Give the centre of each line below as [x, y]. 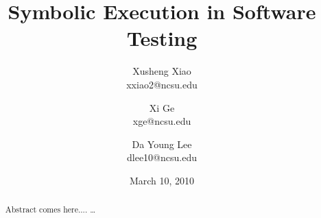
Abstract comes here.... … [50, 209]
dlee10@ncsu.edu [162, 157]
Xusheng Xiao [162, 71]
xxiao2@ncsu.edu [162, 84]
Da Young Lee [162, 144]
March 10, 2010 [162, 180]
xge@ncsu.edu [162, 121]
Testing [162, 38]
